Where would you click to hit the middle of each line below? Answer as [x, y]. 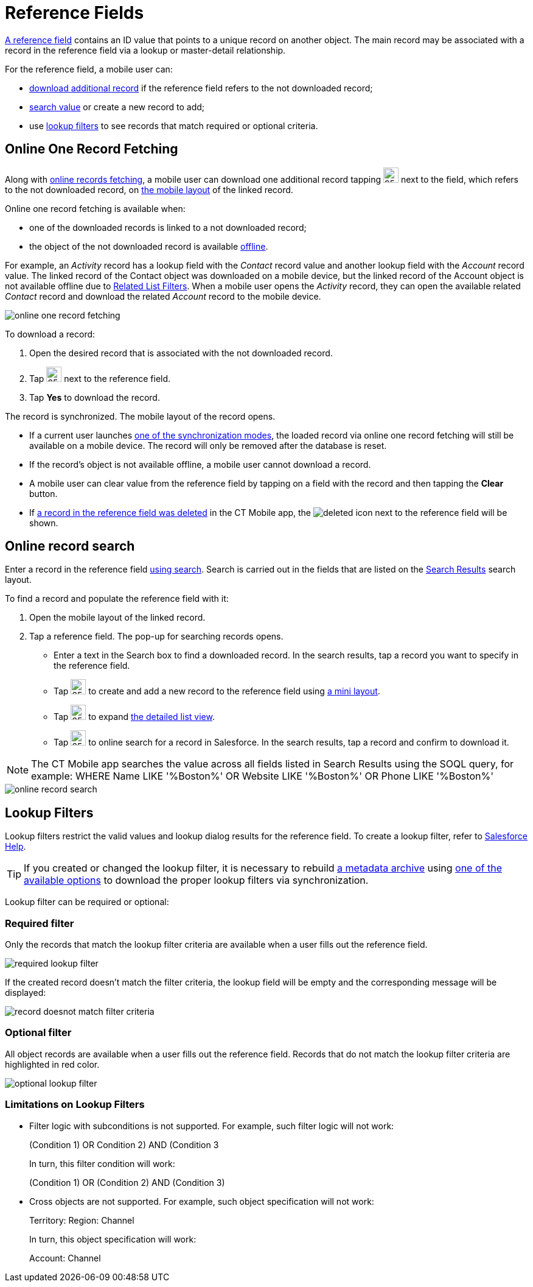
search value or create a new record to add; [117, 107]
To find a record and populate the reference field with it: [117, 599]
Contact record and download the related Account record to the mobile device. [163, 296]
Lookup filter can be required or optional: [87, 902]
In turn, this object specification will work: [113, 1239]
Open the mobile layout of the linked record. [117, 618]
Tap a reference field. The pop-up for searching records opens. [156, 636]
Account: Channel [65, 1258]
